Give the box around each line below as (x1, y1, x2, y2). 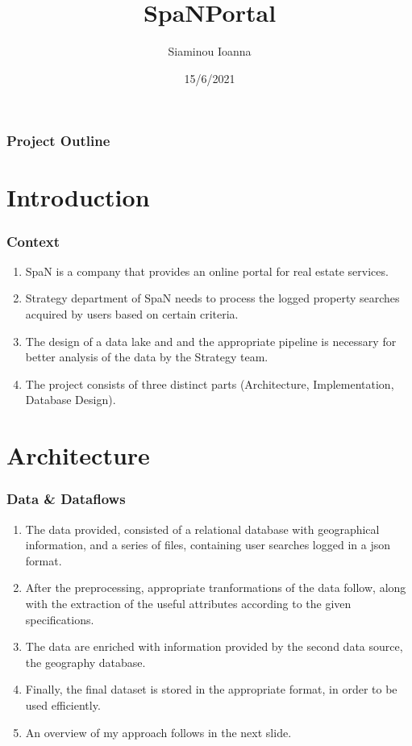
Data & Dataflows (6, 489, 126, 509)
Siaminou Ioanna (168, 43, 252, 60)
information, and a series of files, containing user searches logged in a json (25, 536, 390, 553)
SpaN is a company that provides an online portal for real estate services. (25, 262, 389, 279)
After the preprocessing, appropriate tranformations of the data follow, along (25, 579, 406, 596)
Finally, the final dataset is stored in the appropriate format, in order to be (25, 681, 397, 698)
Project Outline (6, 131, 110, 151)
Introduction (6, 181, 150, 214)
